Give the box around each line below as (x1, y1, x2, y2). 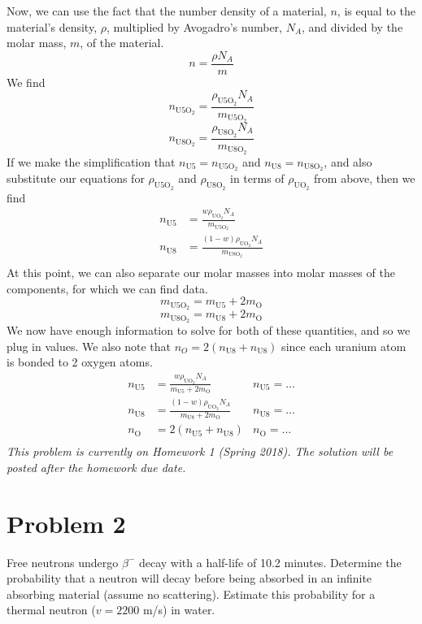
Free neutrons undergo (7, 553, 119, 570)
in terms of (230, 170, 285, 187)
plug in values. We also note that (7, 337, 171, 354)
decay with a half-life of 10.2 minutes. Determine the (138, 553, 402, 570)
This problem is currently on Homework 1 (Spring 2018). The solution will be (7, 443, 394, 460)
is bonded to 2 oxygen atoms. (7, 353, 153, 370)
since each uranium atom (281, 337, 407, 354)
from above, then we (314, 170, 415, 187)
